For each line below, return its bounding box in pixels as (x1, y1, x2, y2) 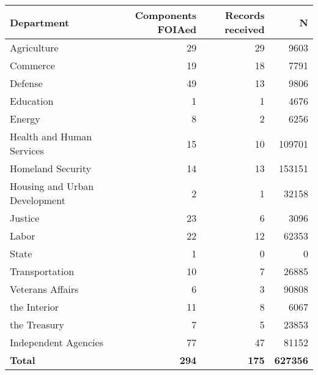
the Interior (10, 300, 59, 314)
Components (135, 8, 197, 22)
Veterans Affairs (10, 282, 79, 296)
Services (10, 143, 44, 157)
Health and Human (10, 129, 92, 143)
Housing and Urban (10, 179, 94, 193)
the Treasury (10, 317, 65, 331)
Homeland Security (10, 161, 91, 175)
